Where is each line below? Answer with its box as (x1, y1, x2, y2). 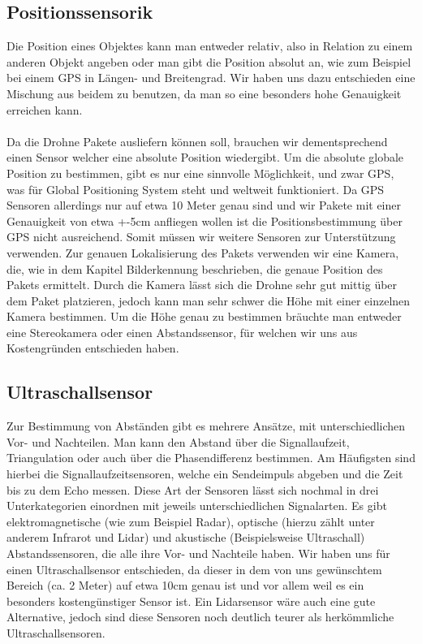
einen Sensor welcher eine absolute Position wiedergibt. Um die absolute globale (6, 149, 404, 166)
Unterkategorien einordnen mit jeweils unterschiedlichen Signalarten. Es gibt (6, 497, 387, 514)
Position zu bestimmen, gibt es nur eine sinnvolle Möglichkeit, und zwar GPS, (6, 164, 394, 181)
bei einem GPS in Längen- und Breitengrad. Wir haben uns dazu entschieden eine (6, 69, 416, 86)
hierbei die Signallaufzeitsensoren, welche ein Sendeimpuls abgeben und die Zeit (6, 465, 403, 482)
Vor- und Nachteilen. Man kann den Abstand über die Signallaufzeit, (6, 433, 350, 450)
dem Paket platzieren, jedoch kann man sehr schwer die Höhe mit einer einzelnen (6, 292, 411, 309)
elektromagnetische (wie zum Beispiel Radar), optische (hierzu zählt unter (6, 512, 375, 529)
